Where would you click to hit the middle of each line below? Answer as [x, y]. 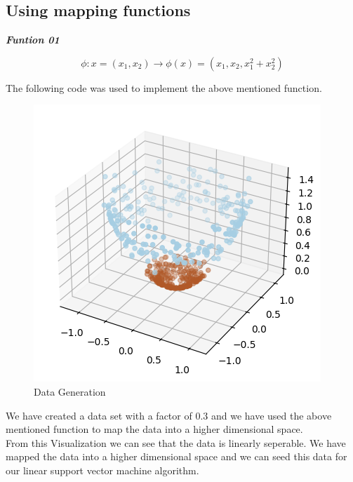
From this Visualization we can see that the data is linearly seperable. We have [176, 442]
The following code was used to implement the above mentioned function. [164, 87]
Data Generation [70, 391]
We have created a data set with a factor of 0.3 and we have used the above [169, 415]
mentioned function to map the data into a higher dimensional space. [154, 429]
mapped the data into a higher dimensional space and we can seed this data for [176, 456]
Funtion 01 [33, 40]
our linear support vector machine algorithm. [102, 470]
